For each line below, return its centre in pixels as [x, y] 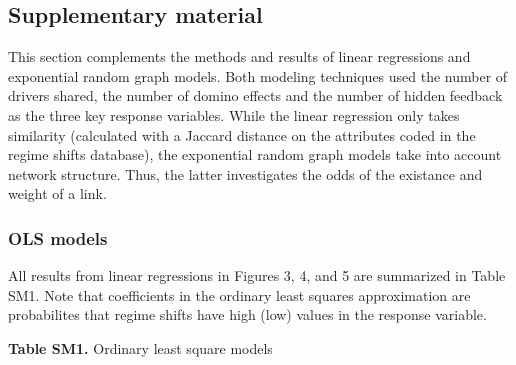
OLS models [58, 237]
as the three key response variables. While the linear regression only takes [234, 114]
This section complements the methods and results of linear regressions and [239, 56]
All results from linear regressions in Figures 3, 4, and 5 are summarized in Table [257, 275]
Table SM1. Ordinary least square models [140, 347]
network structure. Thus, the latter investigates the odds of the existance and [245, 173]
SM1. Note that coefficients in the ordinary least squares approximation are [239, 294]
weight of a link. [57, 193]
